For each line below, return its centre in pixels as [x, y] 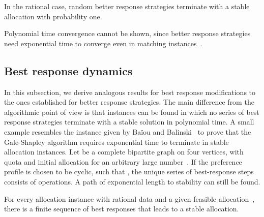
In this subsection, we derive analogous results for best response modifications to [130, 92]
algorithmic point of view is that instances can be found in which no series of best [132, 112]
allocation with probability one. [53, 16]
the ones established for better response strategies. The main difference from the [129, 102]
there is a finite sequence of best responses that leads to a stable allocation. [122, 209]
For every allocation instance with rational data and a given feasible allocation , [129, 198]
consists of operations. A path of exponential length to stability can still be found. [132, 181]
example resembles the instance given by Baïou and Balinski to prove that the [128, 131]
